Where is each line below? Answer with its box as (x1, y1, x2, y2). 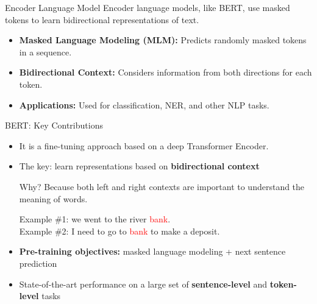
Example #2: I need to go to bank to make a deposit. (19, 224, 220, 237)
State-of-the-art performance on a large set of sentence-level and (19, 277, 268, 290)
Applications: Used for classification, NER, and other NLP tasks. (19, 98, 269, 111)
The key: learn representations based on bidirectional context (19, 160, 260, 172)
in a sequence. (19, 45, 72, 58)
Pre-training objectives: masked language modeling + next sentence (19, 245, 286, 258)
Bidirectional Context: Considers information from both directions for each (19, 66, 312, 79)
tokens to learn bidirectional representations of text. (5, 13, 199, 26)
